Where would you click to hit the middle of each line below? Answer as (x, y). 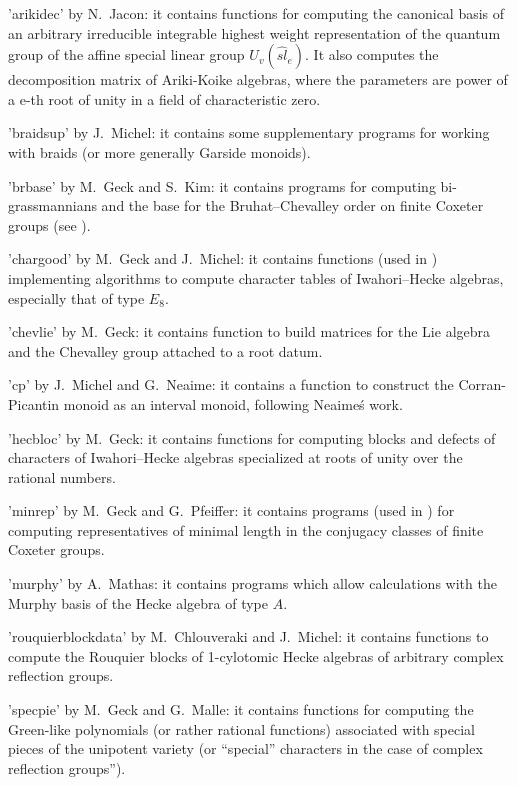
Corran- (482, 384)
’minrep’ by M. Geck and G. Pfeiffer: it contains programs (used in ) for (231, 510)
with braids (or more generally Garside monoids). (159, 151)
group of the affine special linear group (126, 54)
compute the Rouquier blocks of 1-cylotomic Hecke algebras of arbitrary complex (256, 655)
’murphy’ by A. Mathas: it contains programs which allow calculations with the (252, 583)
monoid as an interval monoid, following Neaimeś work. (233, 403)
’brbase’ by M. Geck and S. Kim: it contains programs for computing (222, 185)
